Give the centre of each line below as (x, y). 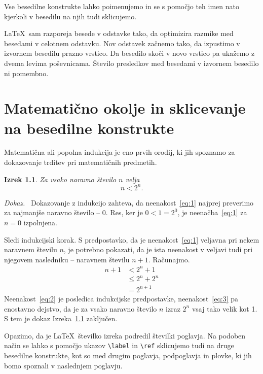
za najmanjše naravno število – (52, 212)
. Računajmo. (169, 259)
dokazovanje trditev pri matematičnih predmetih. (81, 162)
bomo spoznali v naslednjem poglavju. (63, 365)
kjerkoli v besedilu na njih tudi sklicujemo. (70, 16)
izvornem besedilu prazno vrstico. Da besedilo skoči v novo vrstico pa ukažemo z (129, 53)
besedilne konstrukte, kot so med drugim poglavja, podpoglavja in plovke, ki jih (128, 355)
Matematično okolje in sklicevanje (125, 108)
